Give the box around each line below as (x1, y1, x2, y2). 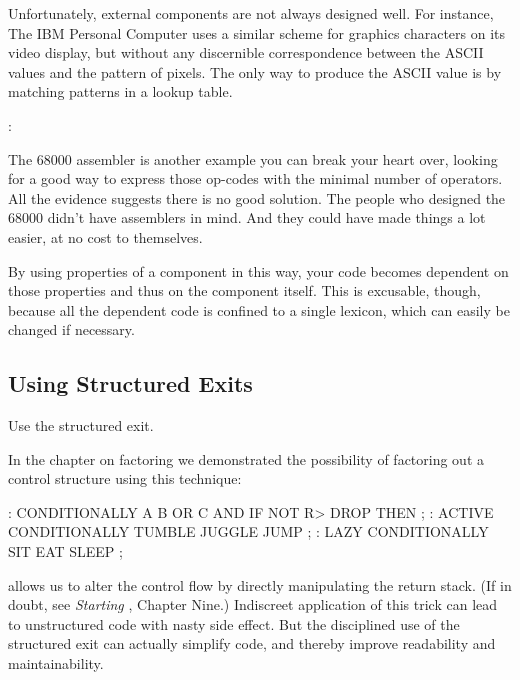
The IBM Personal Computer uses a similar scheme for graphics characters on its (8, 22, 506, 43)
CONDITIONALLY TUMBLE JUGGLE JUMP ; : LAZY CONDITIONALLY (8, 521, 489, 542)
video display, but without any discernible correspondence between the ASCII (8, 42, 484, 63)
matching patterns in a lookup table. (8, 81, 233, 102)
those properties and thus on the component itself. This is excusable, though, (8, 280, 481, 301)
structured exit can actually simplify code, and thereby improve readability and (8, 633, 496, 654)
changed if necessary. (8, 319, 135, 340)
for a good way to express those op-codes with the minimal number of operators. (8, 168, 503, 189)
